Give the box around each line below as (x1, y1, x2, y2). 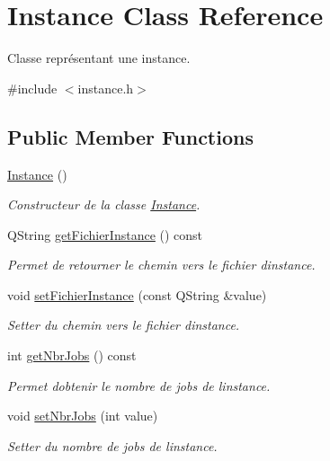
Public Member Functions (7, 122, 254, 150)
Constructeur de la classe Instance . (7, 195, 201, 214)
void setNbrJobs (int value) (7, 406, 158, 425)
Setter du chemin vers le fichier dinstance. (7, 315, 240, 334)
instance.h (77, 78, 134, 97)
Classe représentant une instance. (7, 49, 191, 67)
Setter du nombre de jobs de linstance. (7, 436, 218, 455)
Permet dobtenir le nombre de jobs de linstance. (7, 376, 271, 395)
